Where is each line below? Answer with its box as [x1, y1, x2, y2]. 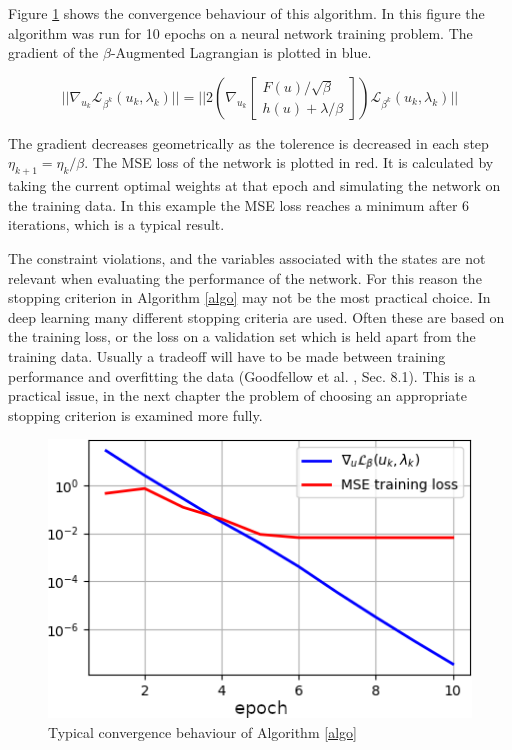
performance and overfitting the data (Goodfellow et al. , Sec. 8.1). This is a [8, 365, 476, 386]
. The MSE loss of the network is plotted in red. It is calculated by [84, 152, 494, 173]
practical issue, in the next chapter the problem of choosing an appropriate [8, 385, 467, 406]
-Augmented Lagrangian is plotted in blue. [110, 42, 372, 63]
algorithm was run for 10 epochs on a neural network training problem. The [8, 22, 473, 43]
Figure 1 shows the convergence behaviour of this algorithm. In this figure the [8, 3, 485, 23]
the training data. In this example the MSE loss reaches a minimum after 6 [8, 194, 470, 215]
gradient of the [8, 42, 99, 63]
